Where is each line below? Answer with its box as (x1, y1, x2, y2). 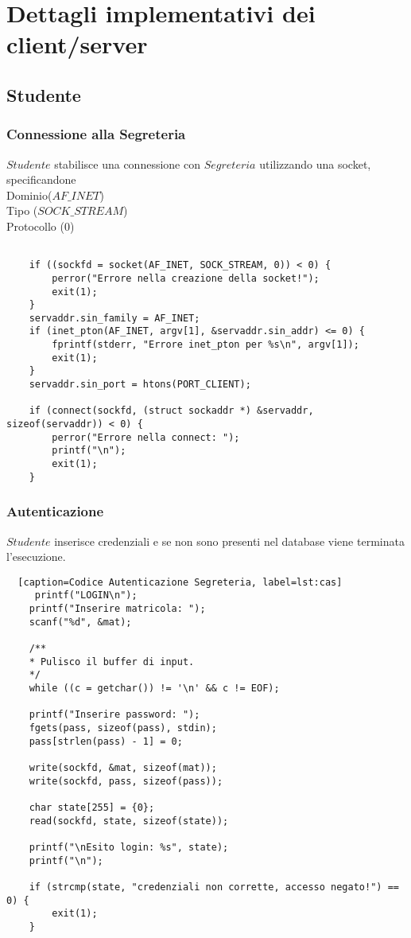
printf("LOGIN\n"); (34, 590, 138, 601)
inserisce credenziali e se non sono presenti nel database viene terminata (54, 532, 405, 549)
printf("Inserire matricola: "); (29, 603, 206, 615)
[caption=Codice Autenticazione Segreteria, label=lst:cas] (17, 576, 343, 588)
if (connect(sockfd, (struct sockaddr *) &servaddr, (29, 405, 314, 417)
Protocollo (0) (6, 217, 75, 234)
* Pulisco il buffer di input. (29, 656, 195, 667)
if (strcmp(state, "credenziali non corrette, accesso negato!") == (29, 881, 399, 893)
